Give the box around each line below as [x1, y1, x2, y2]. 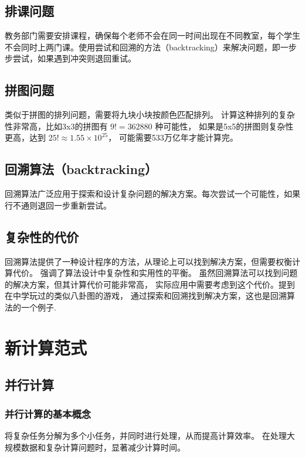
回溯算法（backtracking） [5, 160, 158, 178]
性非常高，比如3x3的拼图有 [5, 120, 108, 132]
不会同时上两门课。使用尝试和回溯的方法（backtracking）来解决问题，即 [5, 40, 280, 53]
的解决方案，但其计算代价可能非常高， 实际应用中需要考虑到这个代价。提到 [5, 278, 295, 290]
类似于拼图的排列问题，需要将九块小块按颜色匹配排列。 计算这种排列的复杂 [5, 108, 295, 121]
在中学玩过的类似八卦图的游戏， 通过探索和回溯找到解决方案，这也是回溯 [5, 289, 287, 302]
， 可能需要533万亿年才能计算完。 [108, 131, 238, 144]
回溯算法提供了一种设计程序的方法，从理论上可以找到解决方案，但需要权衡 [5, 255, 292, 267]
